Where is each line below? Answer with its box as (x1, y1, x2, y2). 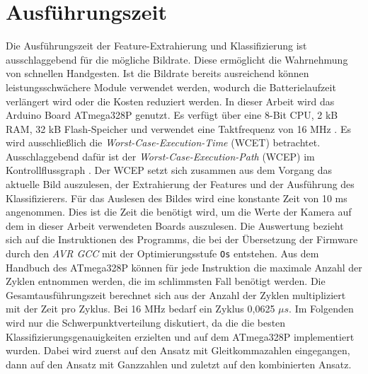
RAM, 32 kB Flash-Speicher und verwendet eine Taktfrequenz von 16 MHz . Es (6, 121, 351, 136)
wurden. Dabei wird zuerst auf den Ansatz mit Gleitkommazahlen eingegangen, (6, 343, 350, 358)
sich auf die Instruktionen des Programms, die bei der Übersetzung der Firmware (6, 232, 358, 247)
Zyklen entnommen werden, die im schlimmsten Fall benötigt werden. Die (6, 274, 326, 288)
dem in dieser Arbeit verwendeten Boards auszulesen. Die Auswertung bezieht (6, 218, 344, 233)
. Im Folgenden (289, 301, 354, 316)
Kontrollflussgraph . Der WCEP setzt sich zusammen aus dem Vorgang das (6, 163, 332, 177)
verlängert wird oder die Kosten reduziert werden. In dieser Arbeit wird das (6, 93, 335, 108)
